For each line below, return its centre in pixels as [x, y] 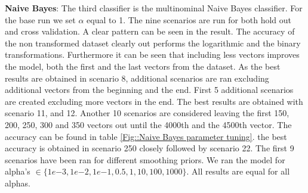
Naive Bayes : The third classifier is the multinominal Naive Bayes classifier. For [154, 8]
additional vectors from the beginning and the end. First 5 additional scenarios [149, 90]
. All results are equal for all [238, 171]
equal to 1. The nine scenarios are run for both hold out [189, 19]
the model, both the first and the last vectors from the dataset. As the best [143, 66]
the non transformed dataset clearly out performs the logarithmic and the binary [153, 43]
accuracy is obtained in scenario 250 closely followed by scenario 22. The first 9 [150, 148]
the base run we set [40, 19]
